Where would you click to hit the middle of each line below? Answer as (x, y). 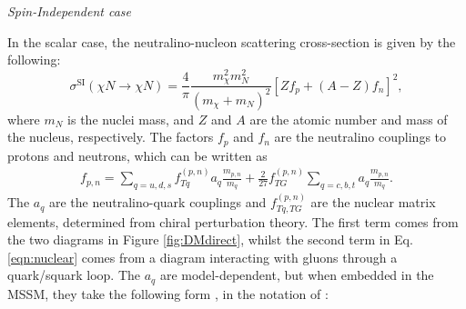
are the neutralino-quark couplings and (158, 202)
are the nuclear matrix (373, 202)
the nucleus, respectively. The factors (111, 137)
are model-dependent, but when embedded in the (297, 275)
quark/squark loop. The (74, 275)
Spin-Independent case (69, 11)
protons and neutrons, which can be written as (137, 155)
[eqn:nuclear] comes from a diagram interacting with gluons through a (203, 257)
